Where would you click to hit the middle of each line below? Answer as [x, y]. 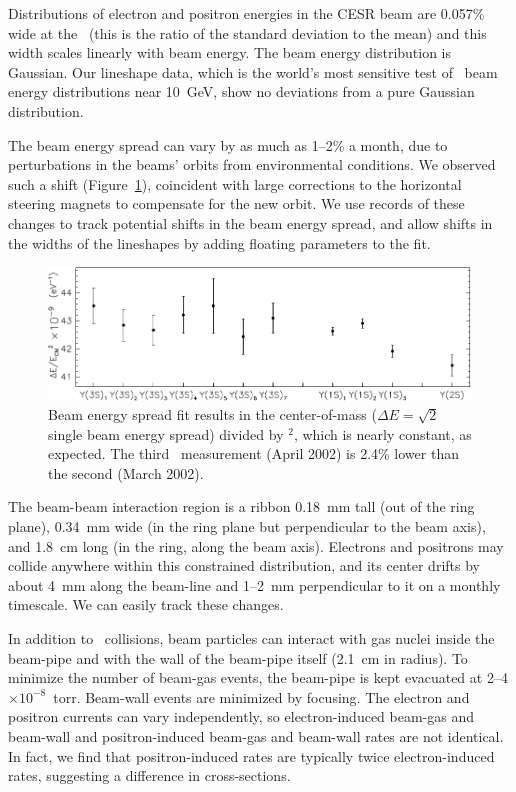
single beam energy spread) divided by [166, 433]
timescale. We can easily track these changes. [146, 604]
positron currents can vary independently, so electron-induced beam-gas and [241, 716]
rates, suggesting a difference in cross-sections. [149, 775]
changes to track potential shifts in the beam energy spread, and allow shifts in [250, 222]
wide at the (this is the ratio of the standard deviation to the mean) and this [247, 32]
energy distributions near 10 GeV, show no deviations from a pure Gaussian [241, 91]
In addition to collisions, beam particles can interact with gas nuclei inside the [251, 638]
